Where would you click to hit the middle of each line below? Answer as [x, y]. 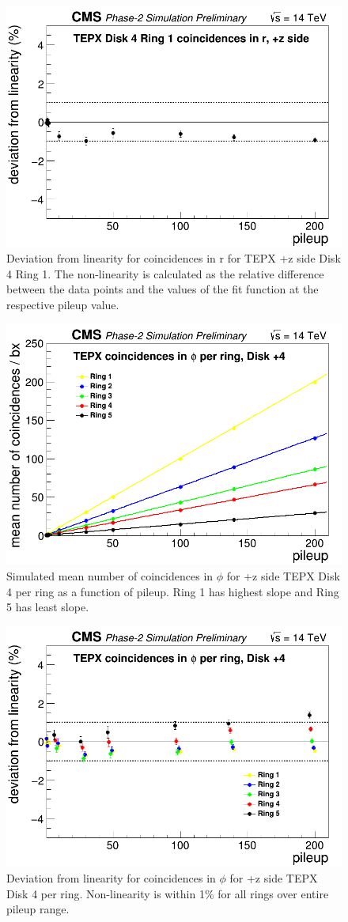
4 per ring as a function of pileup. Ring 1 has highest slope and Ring [173, 591]
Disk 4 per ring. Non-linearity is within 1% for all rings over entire [168, 893]
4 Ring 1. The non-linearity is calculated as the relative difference [165, 273]
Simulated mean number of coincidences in [110, 575]
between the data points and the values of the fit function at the [163, 289]
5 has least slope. [48, 607]
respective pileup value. [63, 305]
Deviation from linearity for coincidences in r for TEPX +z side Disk [174, 258]
